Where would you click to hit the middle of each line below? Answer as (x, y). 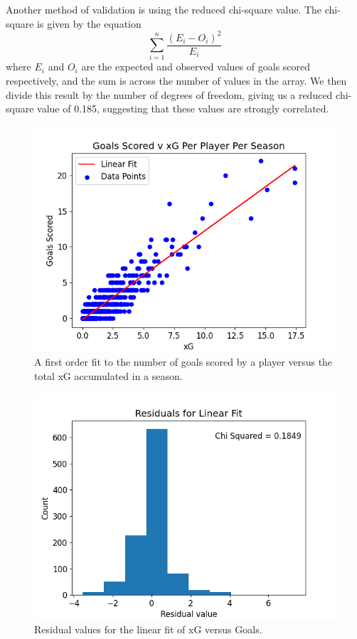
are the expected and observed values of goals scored (196, 67)
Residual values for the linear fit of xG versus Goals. (148, 629)
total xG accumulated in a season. (108, 376)
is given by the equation (89, 23)
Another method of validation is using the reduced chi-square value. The (164, 9)
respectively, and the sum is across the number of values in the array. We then (176, 81)
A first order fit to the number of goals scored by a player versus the (183, 362)
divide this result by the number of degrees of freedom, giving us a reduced (169, 94)
